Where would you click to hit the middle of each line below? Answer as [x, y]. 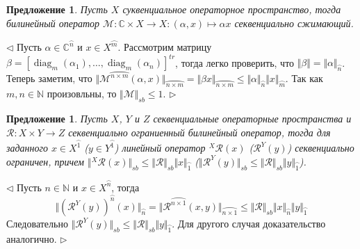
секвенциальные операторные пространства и [252, 118]
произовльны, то [82, 94]
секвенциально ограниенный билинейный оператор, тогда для [199, 132]
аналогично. [32, 239]
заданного [27, 148]
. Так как [304, 78]
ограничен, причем [46, 161]
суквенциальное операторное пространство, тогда [232, 9]
